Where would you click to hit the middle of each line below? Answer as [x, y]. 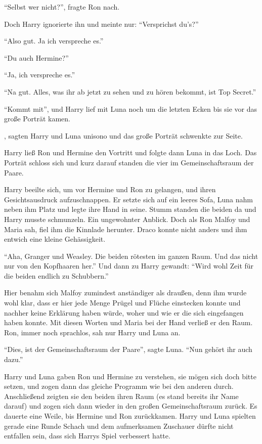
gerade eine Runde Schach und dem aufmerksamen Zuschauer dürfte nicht [119, 426]
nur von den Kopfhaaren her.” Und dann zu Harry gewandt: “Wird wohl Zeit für [129, 266]
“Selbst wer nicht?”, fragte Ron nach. [62, 7]
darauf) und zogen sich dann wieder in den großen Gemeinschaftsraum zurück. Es [131, 406]
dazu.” [14, 359]
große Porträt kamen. [37, 119]
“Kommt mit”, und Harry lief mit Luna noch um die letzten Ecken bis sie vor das [131, 108]
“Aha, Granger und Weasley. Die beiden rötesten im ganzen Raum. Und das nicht [131, 256]
